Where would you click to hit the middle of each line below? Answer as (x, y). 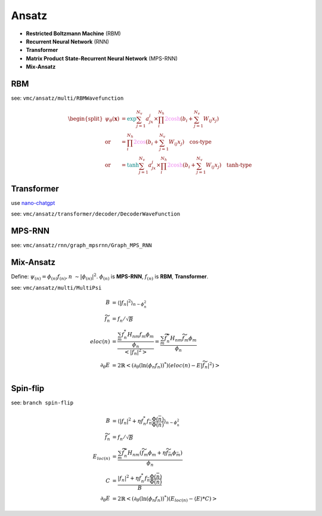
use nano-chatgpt (33, 203)
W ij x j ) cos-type (190, 143)
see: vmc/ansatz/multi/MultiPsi (56, 287)
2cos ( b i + (146, 143)
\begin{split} (85, 119)
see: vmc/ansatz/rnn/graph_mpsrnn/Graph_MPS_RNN (81, 245)
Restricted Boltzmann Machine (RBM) (74, 33)
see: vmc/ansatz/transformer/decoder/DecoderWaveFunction (96, 214)
